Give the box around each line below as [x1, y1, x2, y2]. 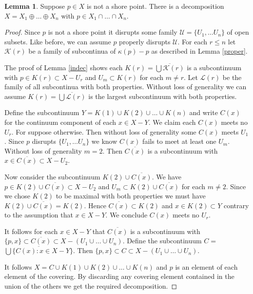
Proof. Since [4, 27, 40, 37]
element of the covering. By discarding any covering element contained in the [4, 271, 234, 281]
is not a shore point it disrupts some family [48, 27, 177, 37]
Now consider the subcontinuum [4, 171, 100, 181]
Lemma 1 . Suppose [4, 1, 65, 11]
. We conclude [105, 210, 148, 220]
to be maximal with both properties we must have [56, 191, 206, 201]
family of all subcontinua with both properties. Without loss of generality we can [4, 81, 247, 92]
